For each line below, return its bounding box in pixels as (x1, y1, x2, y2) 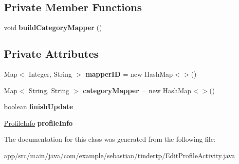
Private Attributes (4, 46, 99, 61)
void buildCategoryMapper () (4, 22, 102, 33)
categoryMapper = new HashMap (83, 85, 192, 95)
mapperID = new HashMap (85, 69, 173, 79)
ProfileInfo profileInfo (4, 117, 73, 128)
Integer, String (28, 69, 72, 79)
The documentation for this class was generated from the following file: (4, 134, 216, 144)
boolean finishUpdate (4, 101, 73, 112)
